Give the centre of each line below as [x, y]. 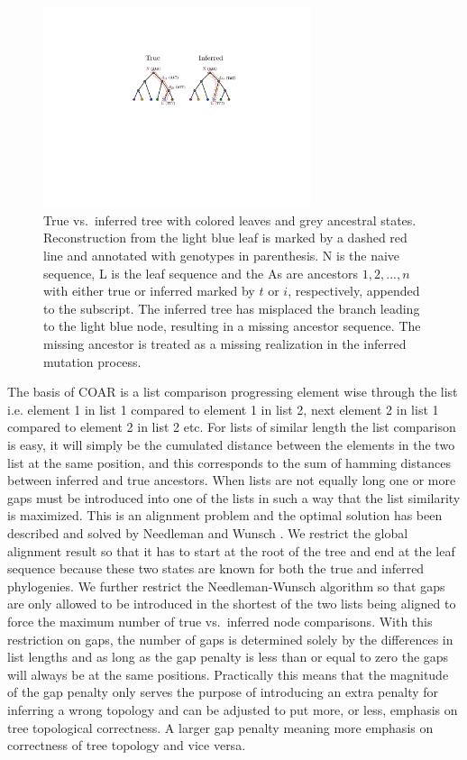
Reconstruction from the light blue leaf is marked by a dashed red [225, 238]
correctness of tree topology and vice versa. [127, 745]
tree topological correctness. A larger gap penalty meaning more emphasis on [220, 727]
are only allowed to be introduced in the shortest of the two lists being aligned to [232, 604]
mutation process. [92, 361]
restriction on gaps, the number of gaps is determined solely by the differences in [230, 639]
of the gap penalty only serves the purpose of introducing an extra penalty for [223, 692]
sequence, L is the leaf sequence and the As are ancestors [201, 273]
